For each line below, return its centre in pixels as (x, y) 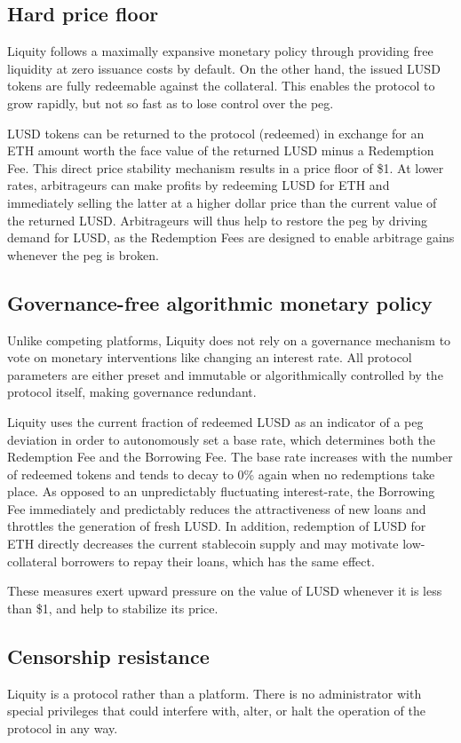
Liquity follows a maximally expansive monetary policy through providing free (220, 51)
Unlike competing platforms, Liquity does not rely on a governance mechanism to (229, 340)
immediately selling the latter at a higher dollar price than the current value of (222, 202)
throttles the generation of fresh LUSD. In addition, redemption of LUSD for (217, 526)
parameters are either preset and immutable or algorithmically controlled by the (225, 374)
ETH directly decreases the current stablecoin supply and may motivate (203, 544)
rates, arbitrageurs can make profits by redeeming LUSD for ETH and (199, 185)
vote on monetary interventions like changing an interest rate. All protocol (210, 357)
